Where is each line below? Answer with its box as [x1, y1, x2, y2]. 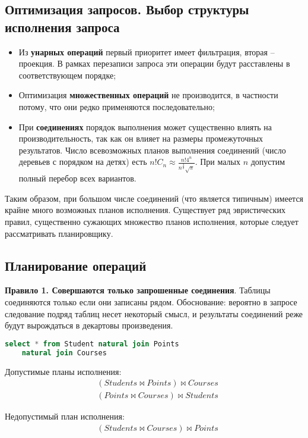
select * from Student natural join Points [5, 339, 179, 348]
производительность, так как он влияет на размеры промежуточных [18, 132, 263, 145]
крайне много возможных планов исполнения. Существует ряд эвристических [5, 204, 285, 216]
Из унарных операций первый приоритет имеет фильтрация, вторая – [18, 45, 275, 58]
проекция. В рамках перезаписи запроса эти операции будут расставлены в [18, 57, 290, 70]
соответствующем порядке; [18, 68, 116, 81]
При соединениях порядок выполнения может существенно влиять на [18, 120, 272, 133]
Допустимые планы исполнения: [5, 365, 122, 377]
